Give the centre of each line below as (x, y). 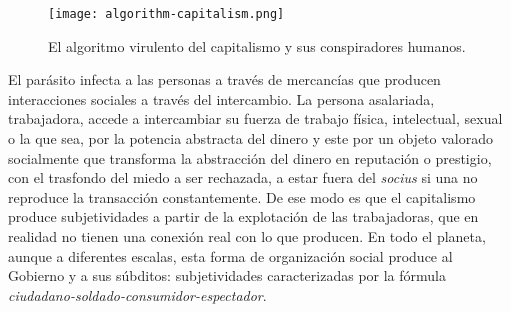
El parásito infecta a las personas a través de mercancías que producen (224, 79)
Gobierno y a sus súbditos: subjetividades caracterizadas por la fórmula (227, 275)
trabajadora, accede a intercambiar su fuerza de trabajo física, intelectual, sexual (255, 118)
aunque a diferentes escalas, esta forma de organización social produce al (230, 255)
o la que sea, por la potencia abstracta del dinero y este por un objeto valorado (250, 138)
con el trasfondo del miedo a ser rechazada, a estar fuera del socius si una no (243, 177)
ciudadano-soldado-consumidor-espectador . (137, 294)
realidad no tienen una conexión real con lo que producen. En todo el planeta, (247, 236)
